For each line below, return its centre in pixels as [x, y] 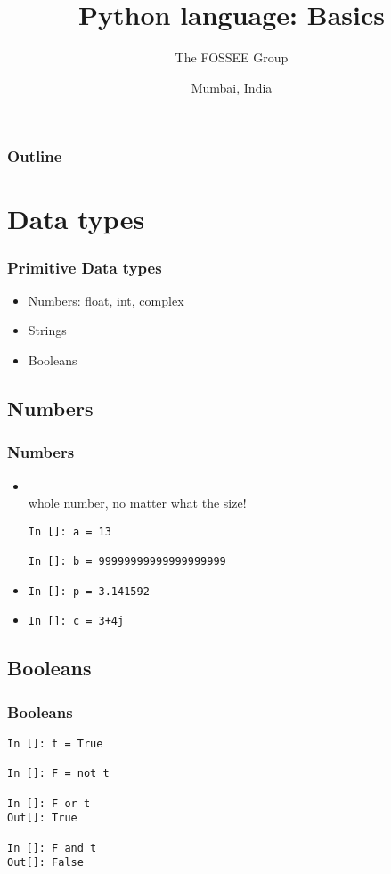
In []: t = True [55, 744]
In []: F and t [52, 848]
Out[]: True [42, 818]
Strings [47, 330]
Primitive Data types [85, 267]
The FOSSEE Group [232, 57]
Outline [35, 156]
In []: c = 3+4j [76, 621]
